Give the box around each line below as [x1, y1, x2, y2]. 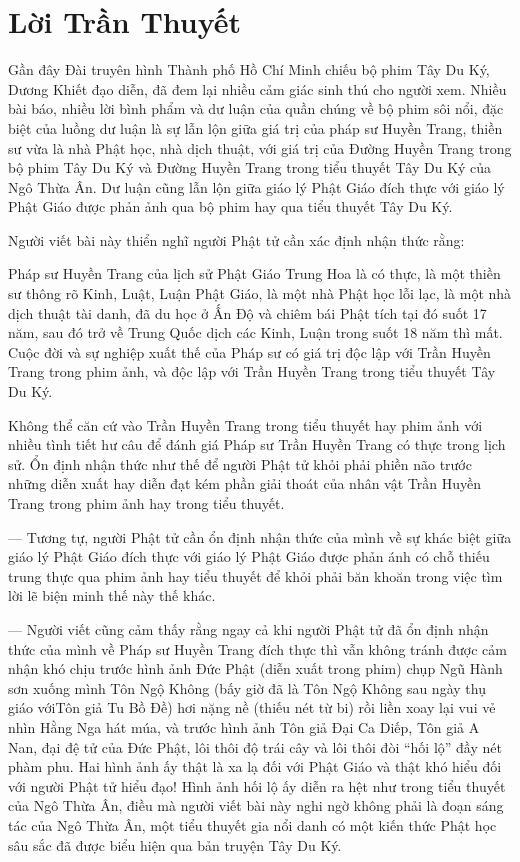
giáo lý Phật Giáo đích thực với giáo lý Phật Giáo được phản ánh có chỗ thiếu [8, 546, 490, 567]
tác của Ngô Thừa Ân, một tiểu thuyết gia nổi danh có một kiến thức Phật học [8, 814, 497, 835]
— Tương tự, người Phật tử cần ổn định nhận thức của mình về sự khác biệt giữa [8, 526, 512, 547]
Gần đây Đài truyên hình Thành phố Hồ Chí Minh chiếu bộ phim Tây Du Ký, [8, 59, 490, 80]
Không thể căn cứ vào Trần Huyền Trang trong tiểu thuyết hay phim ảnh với [8, 414, 483, 435]
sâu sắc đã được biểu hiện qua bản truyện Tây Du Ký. [8, 834, 342, 855]
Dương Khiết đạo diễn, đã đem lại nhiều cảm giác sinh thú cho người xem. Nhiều [8, 78, 507, 99]
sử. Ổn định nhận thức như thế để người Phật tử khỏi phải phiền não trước [8, 453, 472, 474]
